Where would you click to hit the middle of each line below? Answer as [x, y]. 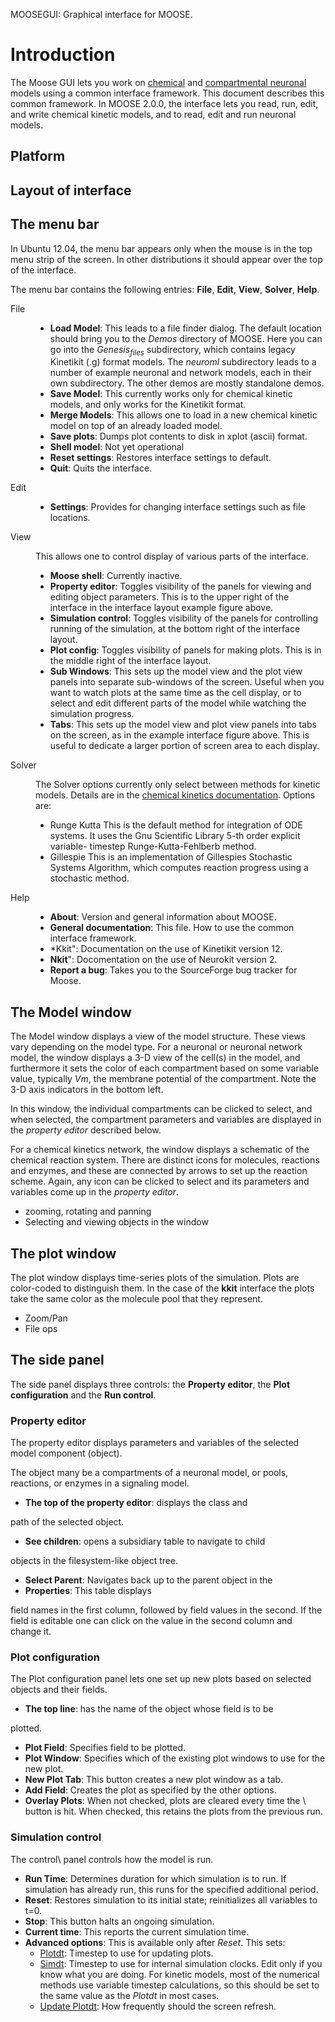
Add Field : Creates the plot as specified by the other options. [150, 1790]
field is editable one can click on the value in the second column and [151, 1621]
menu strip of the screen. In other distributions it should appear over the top [166, 259]
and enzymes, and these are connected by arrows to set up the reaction [159, 1171]
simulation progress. [92, 714]
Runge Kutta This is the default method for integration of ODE [176, 825]
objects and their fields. [59, 1690]
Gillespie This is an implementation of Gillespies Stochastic [171, 857]
